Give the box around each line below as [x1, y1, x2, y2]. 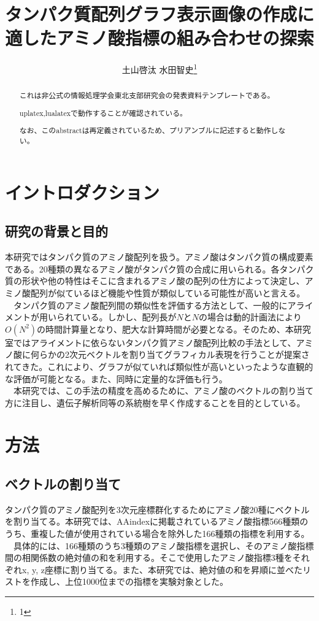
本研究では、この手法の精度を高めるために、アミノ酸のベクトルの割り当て [13, 384, 314, 397]
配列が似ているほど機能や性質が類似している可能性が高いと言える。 [30, 286, 306, 299]
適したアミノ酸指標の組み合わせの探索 [5, 25, 314, 50]
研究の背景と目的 [5, 222, 108, 241]
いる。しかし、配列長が [82, 310, 177, 323]
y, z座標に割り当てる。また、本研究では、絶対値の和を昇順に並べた [31, 563, 302, 576]
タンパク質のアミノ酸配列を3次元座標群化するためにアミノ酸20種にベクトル [5, 503, 310, 515]
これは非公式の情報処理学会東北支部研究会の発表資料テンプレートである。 [19, 90, 275, 101]
